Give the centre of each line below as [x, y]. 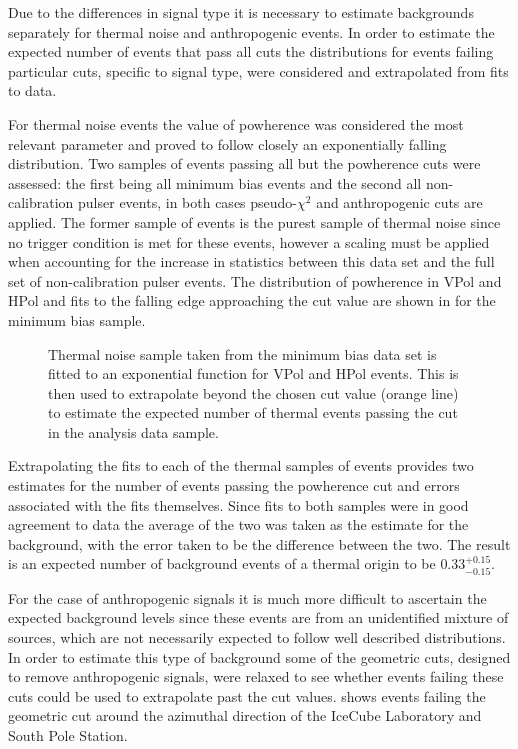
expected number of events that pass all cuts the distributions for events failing [251, 51]
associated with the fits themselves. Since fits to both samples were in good [238, 504]
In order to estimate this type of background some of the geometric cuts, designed [259, 656]
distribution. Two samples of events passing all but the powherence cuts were [244, 163]
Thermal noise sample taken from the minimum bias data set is [242, 353]
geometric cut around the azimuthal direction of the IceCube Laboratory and [245, 715]
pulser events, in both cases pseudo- [188, 202]
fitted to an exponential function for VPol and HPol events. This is [253, 373]
